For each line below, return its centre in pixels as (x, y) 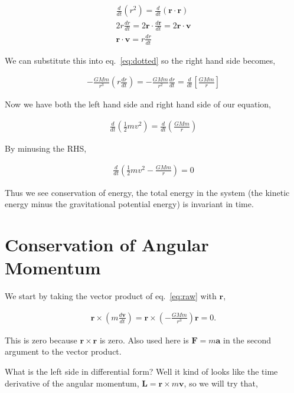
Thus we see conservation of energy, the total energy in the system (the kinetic (147, 192)
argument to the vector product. (63, 351)
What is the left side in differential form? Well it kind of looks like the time (141, 371)
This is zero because (41, 340)
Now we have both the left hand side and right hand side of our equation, (138, 104)
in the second (247, 340)
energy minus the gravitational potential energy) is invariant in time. (129, 204)
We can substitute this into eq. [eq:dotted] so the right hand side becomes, (140, 60)
